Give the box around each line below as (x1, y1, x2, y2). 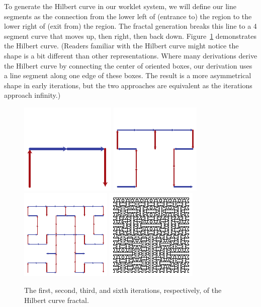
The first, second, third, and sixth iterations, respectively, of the (24, 285, 222, 295)
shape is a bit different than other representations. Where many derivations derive (4, 50, 257, 60)
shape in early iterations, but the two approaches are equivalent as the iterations (4, 80, 252, 90)
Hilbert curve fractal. (24, 294, 89, 305)
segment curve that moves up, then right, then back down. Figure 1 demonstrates (4, 30, 256, 41)
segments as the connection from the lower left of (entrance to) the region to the (4, 11, 252, 21)
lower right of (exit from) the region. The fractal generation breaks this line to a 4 (4, 21, 257, 31)
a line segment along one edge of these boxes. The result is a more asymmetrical (4, 70, 251, 81)
